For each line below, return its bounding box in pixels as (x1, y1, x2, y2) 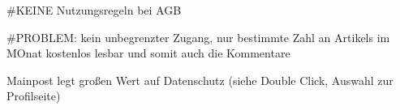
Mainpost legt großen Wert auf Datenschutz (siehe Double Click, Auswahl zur (6, 71, 394, 88)
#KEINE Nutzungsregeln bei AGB (6, 2, 182, 18)
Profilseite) (6, 87, 61, 104)
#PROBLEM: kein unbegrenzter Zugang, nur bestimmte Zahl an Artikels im (6, 28, 390, 45)
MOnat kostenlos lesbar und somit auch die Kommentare (6, 44, 290, 61)
